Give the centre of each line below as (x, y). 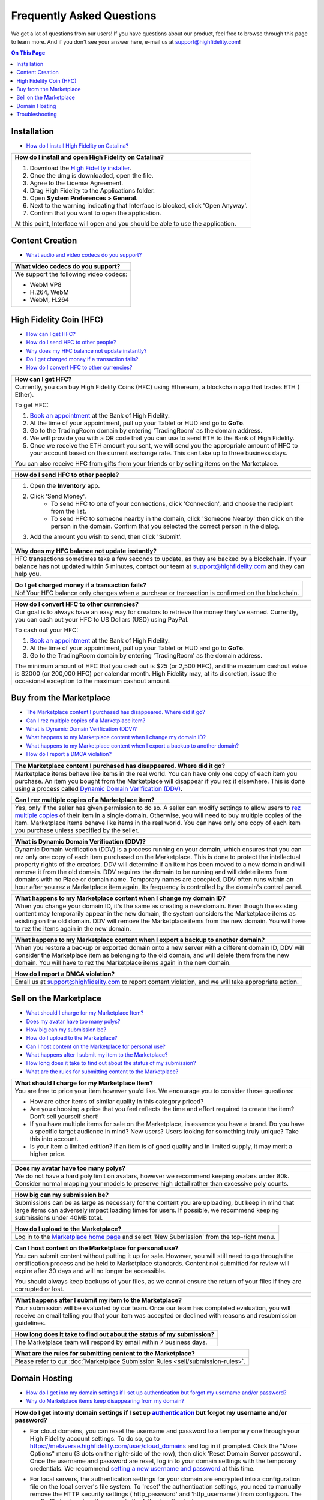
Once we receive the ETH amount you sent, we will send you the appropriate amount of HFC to (164, 445)
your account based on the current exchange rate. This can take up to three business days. (159, 453)
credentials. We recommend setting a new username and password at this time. (142, 1468)
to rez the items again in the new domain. (73, 928)
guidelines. (30, 1323)
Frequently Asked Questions (84, 16)
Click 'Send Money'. (58, 496)
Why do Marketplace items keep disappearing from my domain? (105, 1401)
